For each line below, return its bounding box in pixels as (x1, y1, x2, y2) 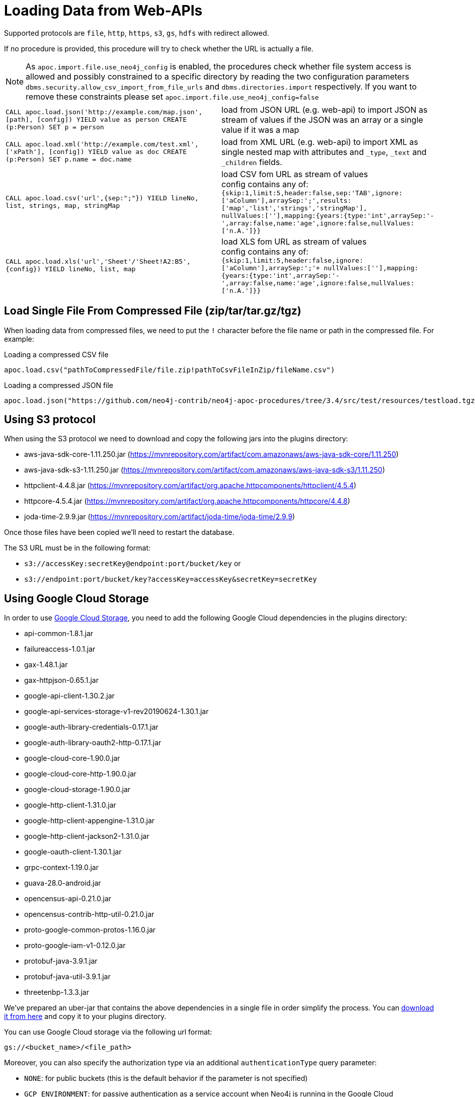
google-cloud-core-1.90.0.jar (24, 754, 120, 763)
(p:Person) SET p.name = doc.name (6, 155, 132, 164)
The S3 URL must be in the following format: (4, 543, 151, 553)
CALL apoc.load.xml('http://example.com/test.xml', (6, 140, 199, 148)
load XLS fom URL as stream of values (221, 236, 367, 247)
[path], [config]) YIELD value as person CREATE (6, 116, 187, 124)
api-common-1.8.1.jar (24, 629, 94, 638)
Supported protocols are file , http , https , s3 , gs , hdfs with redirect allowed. (4, 28, 269, 37)
